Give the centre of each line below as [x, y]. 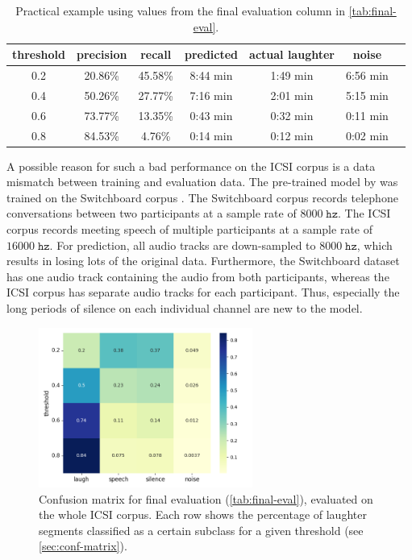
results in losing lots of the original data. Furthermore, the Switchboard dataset [203, 261]
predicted [211, 54]
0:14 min [211, 135]
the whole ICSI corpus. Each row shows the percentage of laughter [203, 514]
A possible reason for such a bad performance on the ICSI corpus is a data [191, 166]
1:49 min [292, 75]
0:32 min [292, 115]
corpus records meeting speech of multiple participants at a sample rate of [189, 229]
